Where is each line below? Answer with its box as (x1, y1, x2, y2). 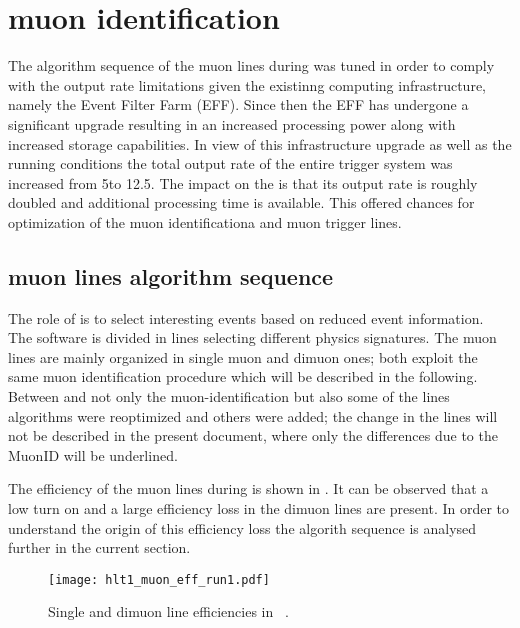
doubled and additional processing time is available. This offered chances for (8, 192, 475, 213)
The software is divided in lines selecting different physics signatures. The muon (8, 327, 497, 348)
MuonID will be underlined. (8, 444, 178, 465)
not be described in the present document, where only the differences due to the (8, 425, 498, 446)
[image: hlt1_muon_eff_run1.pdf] (48, 572, 270, 587)
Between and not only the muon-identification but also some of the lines (8, 386, 450, 407)
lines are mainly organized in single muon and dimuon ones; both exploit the (8, 346, 478, 367)
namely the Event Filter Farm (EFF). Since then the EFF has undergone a (8, 94, 469, 115)
